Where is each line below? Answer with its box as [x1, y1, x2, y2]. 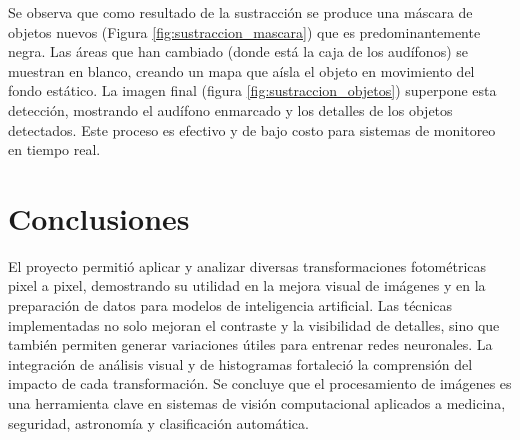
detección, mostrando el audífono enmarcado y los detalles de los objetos [8, 99, 453, 120]
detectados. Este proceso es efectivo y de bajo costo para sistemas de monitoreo [8, 119, 496, 140]
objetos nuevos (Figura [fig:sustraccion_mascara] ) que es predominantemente [8, 21, 481, 42]
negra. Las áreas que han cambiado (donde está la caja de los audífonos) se [8, 41, 468, 62]
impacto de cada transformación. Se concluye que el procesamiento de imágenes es [8, 373, 512, 394]
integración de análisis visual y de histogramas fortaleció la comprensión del [8, 353, 473, 374]
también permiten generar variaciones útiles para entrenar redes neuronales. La [8, 334, 493, 355]
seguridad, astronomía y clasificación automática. [8, 412, 309, 433]
